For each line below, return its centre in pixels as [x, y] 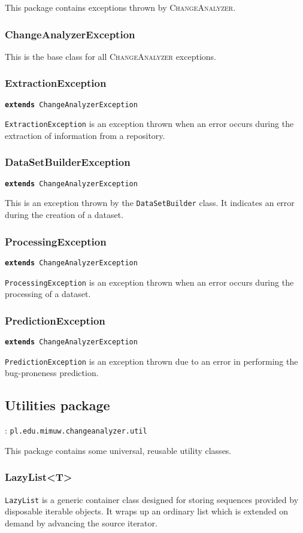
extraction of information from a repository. [85, 135]
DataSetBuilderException [68, 162]
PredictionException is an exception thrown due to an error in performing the [151, 361]
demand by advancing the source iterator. [81, 523]
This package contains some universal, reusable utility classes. [118, 450]
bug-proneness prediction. [52, 373]
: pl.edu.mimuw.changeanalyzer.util [76, 430]
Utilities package [57, 405]
